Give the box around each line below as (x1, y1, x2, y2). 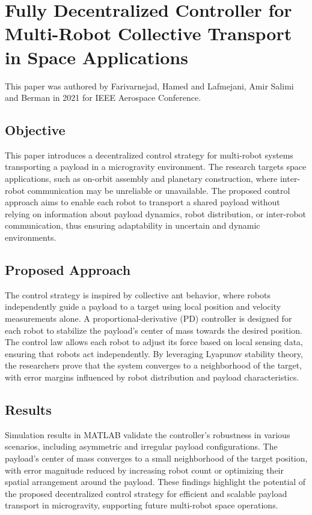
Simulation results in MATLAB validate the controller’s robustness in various (5, 428, 290, 441)
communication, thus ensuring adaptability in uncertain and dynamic (5, 219, 260, 232)
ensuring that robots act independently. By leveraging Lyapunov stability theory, (5, 347, 303, 360)
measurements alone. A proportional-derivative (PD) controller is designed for (5, 312, 292, 325)
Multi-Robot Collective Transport (5, 21, 292, 46)
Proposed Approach (5, 261, 131, 279)
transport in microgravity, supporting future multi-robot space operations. (5, 499, 278, 511)
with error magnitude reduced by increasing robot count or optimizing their (5, 463, 284, 476)
